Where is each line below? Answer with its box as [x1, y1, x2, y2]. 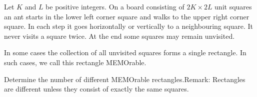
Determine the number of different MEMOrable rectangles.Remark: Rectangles [4, 74, 245, 84]
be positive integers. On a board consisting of [45, 1, 184, 11]
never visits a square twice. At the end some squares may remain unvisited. [4, 30, 235, 41]
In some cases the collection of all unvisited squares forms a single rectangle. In [4, 47, 246, 58]
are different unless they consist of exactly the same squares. [4, 84, 189, 94]
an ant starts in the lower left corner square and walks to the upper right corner [4, 11, 249, 21]
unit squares [214, 1, 252, 11]
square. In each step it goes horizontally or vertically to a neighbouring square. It [4, 21, 253, 31]
